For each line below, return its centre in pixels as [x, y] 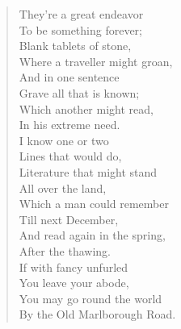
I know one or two [64, 140]
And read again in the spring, [92, 235]
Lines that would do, [70, 156]
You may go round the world [90, 298]
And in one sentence [69, 77]
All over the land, [63, 187]
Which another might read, [86, 108]
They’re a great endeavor [81, 14]
